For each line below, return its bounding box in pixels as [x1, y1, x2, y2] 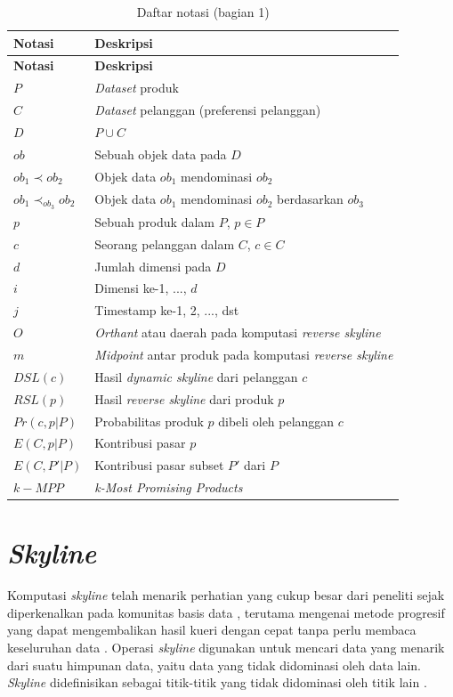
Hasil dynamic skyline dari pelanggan [94, 367, 298, 385]
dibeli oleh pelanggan [218, 411, 335, 430]
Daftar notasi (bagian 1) [136, 3, 270, 20]
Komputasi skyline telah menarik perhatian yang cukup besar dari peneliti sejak [7, 586, 445, 604]
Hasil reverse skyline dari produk [94, 389, 274, 408]
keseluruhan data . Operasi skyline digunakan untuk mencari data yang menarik [7, 638, 445, 657]
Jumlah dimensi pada [94, 256, 212, 275]
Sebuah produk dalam [94, 212, 214, 231]
